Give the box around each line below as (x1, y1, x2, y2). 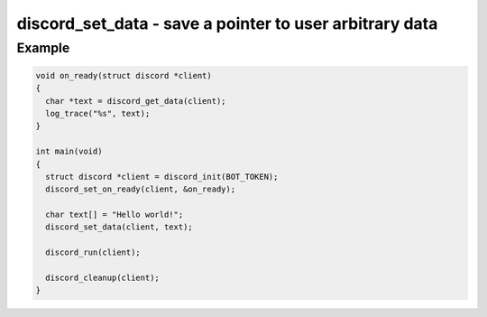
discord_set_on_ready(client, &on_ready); (45, 184, 236, 194)
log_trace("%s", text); (45, 108, 151, 118)
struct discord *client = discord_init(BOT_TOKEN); (45, 172, 279, 182)
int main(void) (35, 146, 103, 157)
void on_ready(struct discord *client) (35, 70, 212, 80)
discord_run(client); (45, 247, 142, 257)
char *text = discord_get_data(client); (45, 96, 226, 106)
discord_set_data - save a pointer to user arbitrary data (16, 14, 438, 33)
